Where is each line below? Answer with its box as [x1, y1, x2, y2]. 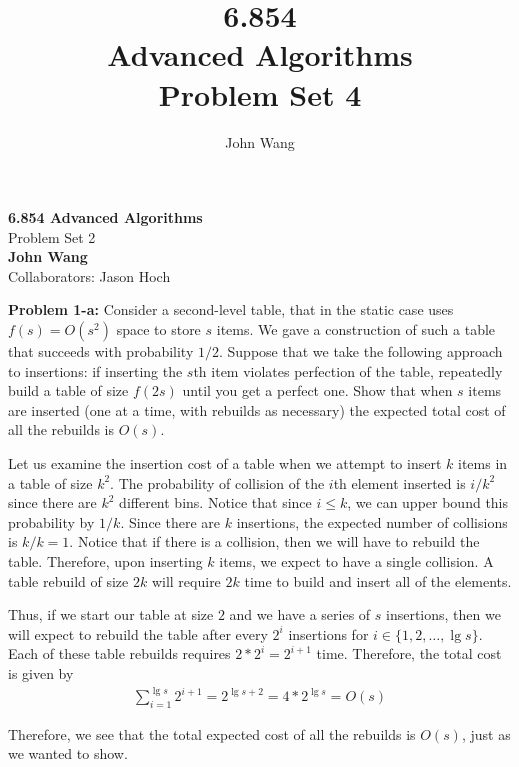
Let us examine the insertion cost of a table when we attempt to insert [8, 453, 442, 474]
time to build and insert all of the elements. [244, 570, 512, 591]
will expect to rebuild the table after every [8, 623, 268, 644]
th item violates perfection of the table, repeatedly [193, 360, 503, 381]
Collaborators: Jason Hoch [8, 265, 171, 286]
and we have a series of [229, 604, 371, 625]
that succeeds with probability [8, 341, 194, 362]
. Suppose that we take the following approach [218, 341, 503, 362]
